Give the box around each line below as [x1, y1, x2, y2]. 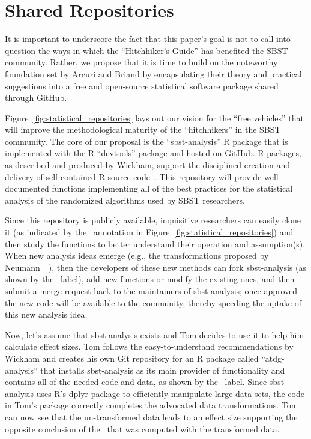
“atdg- [261, 351, 285, 364]
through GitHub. [5, 91, 67, 104]
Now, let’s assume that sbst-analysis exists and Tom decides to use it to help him [5, 328, 304, 341]
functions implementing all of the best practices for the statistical [52, 182, 293, 195]
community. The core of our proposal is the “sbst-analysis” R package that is [5, 135, 288, 147]
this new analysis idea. [5, 308, 88, 321]
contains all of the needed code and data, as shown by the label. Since [5, 375, 267, 388]
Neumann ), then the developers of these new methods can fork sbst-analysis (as [5, 261, 306, 273]
